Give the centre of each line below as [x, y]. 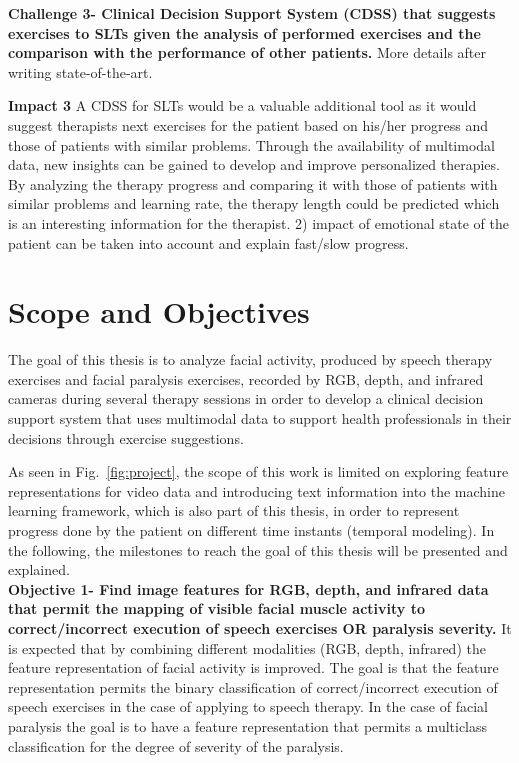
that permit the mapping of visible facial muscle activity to [217, 608]
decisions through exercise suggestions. [126, 437]
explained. [39, 569]
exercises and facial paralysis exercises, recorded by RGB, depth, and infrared [246, 378]
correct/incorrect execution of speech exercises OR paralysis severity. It [260, 627]
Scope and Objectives [159, 311]
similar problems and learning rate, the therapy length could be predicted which [254, 203]
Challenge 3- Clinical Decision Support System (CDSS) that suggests [252, 13]
